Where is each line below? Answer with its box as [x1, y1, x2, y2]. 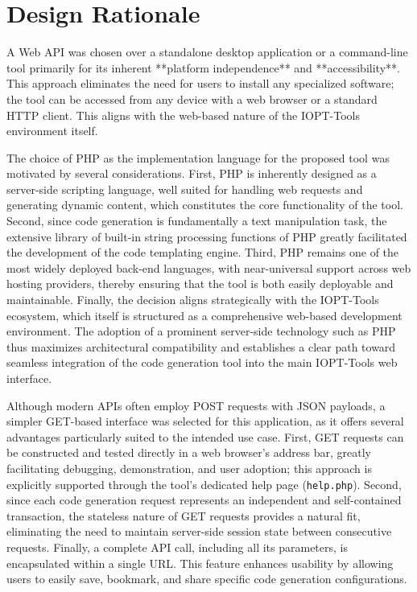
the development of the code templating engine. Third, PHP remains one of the [6, 244, 399, 261]
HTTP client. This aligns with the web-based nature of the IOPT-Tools [6, 106, 360, 123]
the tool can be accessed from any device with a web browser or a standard [6, 90, 378, 107]
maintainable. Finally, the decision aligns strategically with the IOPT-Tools [6, 291, 379, 308]
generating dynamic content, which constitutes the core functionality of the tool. [6, 196, 403, 213]
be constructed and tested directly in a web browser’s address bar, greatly [6, 444, 371, 461]
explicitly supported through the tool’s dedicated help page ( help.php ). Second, [6, 475, 402, 492]
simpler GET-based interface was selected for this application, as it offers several [6, 413, 404, 430]
